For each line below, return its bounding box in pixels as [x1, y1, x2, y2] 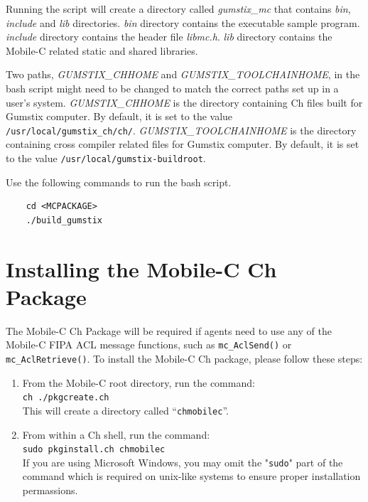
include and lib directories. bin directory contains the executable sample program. [6, 15, 360, 30]
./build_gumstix [26, 215, 103, 225]
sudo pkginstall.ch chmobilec [22, 444, 166, 455]
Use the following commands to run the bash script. [6, 174, 232, 189]
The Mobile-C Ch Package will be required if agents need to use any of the [6, 323, 332, 338]
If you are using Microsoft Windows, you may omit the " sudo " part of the [22, 454, 343, 469]
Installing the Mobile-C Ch [6, 254, 277, 283]
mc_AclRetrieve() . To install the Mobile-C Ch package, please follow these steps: [6, 351, 363, 365]
